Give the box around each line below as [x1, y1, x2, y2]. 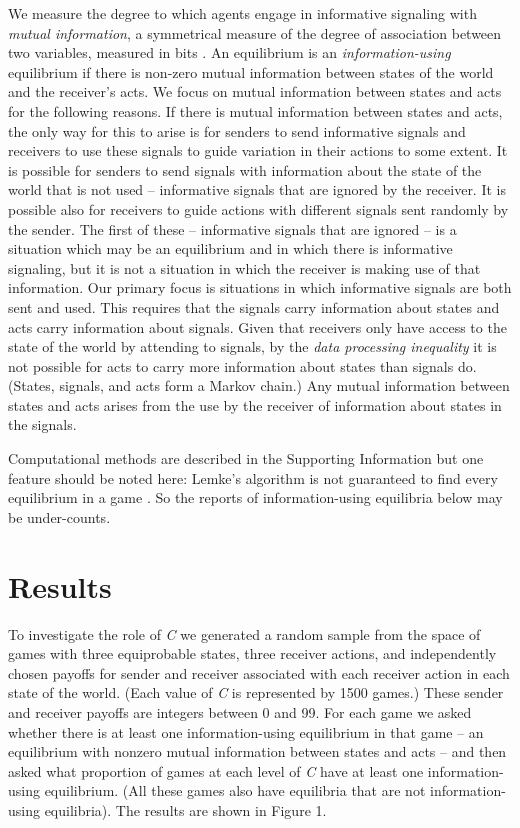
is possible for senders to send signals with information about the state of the [8, 159, 482, 180]
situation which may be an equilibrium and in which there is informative [8, 238, 453, 259]
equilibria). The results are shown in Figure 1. [44, 799, 327, 820]
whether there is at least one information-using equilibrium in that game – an [8, 721, 484, 742]
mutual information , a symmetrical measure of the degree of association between [8, 22, 502, 43]
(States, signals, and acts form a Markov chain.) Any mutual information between [8, 375, 510, 396]
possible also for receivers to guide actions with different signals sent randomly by [8, 198, 509, 219]
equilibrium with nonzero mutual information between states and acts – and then [8, 741, 507, 762]
